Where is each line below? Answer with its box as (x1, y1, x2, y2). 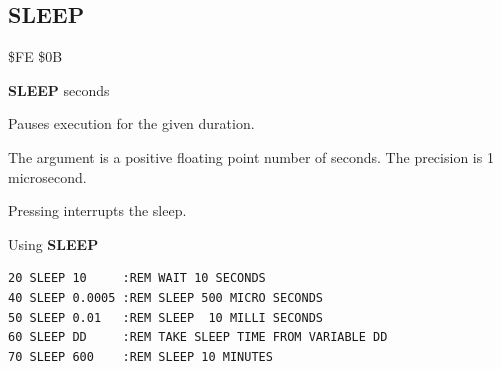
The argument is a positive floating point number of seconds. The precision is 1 (8, 146, 494, 167)
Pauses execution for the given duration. (8, 113, 255, 134)
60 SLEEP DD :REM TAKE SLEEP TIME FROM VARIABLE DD (8, 330, 388, 345)
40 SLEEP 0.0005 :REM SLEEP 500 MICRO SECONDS (8, 290, 323, 305)
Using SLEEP (8, 233, 99, 254)
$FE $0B (8, 46, 63, 67)
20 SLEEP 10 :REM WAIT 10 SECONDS (8, 271, 266, 286)
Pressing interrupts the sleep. (8, 200, 187, 221)
